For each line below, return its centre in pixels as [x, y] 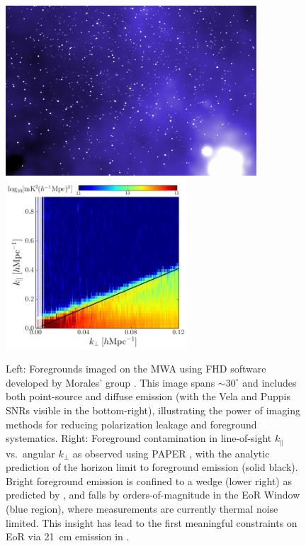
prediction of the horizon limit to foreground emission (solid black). [152, 467]
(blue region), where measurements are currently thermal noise [142, 508]
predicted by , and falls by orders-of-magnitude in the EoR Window [153, 495]
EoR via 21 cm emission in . [68, 536]
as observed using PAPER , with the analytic [171, 453]
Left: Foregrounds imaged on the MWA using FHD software [136, 369]
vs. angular [30, 453]
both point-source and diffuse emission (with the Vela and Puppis [148, 396]
